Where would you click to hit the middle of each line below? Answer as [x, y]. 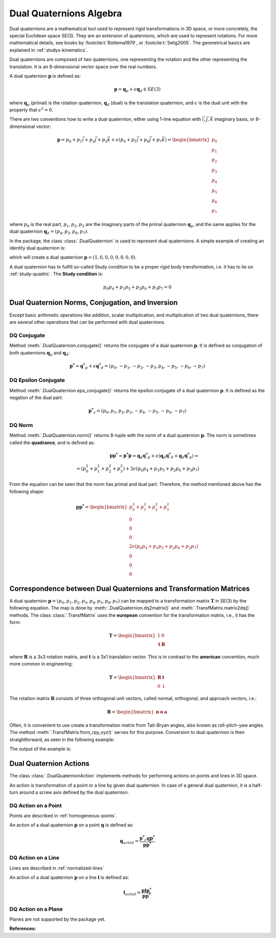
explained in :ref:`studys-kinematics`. [49, 50]
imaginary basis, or [234, 119]
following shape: [27, 492]
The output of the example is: [40, 749]
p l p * [146, 890]
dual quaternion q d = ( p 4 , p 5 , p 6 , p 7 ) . [49, 232]
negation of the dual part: [36, 397]
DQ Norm [21, 425]
